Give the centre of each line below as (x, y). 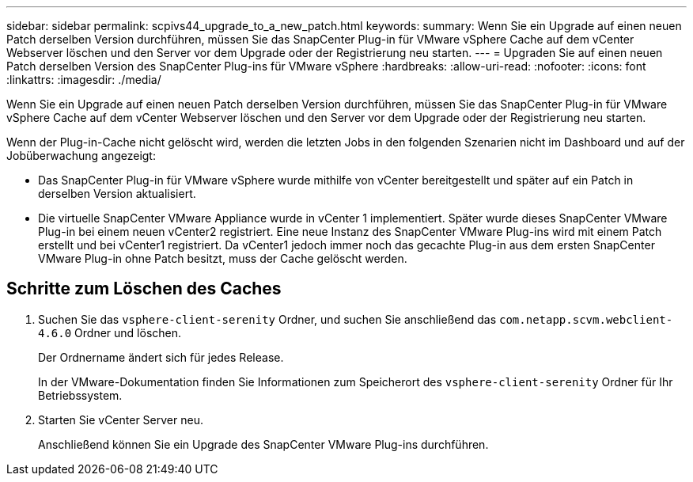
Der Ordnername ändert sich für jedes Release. (161, 357)
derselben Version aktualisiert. (117, 194)
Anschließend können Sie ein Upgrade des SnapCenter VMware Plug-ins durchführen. (263, 444)
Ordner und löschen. (128, 332)
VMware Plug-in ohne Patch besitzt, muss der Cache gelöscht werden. (223, 258)
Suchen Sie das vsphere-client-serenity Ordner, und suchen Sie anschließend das (267, 319)
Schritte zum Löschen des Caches (144, 289)
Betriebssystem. (80, 395)
